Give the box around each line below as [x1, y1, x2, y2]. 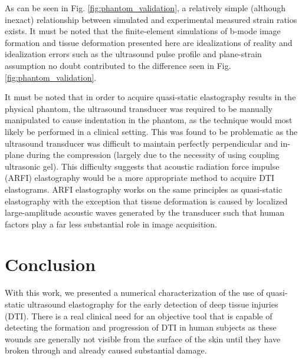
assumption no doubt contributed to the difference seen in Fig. [5, 59, 231, 71]
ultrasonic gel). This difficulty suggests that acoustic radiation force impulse [5, 160, 280, 172]
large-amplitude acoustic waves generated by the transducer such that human [5, 206, 285, 219]
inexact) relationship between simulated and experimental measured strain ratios [5, 13, 297, 25]
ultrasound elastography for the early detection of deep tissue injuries [27, 298, 278, 310]
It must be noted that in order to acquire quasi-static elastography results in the [5, 91, 296, 103]
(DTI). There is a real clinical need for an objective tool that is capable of [5, 309, 273, 322]
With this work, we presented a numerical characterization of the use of [5, 286, 264, 299]
